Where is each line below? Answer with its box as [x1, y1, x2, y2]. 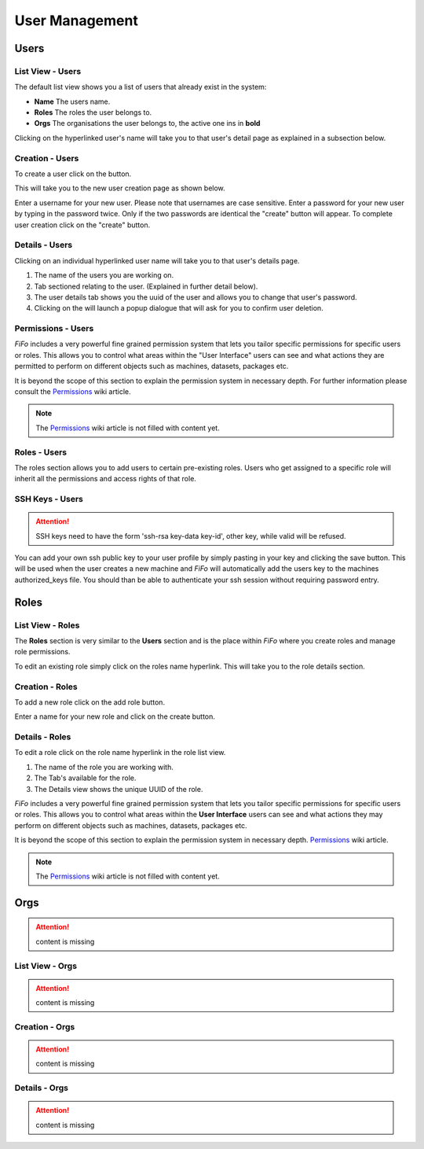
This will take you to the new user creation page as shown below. [14, 183, 225, 193]
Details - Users [14, 240, 73, 251]
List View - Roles [14, 620, 80, 631]
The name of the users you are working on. [34, 271, 174, 280]
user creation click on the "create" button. [14, 220, 151, 230]
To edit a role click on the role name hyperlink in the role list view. [14, 748, 226, 757]
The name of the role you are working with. [34, 762, 174, 772]
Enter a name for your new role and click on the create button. [14, 712, 216, 721]
